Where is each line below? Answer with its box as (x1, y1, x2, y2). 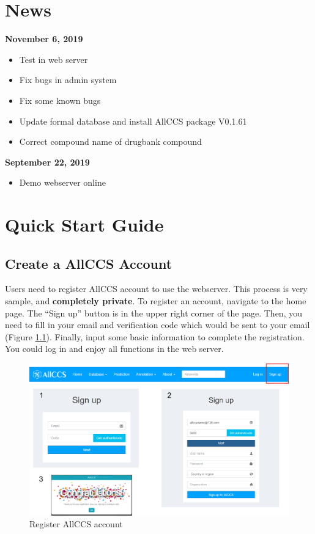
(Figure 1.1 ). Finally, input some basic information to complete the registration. (5, 330, 305, 343)
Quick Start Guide (5, 212, 164, 237)
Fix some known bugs (19, 93, 101, 106)
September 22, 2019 (5, 155, 90, 168)
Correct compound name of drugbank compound (19, 135, 202, 148)
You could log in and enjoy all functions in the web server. (5, 342, 224, 355)
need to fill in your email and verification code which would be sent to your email (5, 318, 310, 331)
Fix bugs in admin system (19, 73, 117, 86)
